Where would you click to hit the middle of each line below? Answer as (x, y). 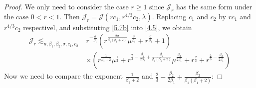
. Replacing (169, 16)
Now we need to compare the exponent (63, 76)
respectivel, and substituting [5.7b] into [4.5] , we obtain (108, 27)
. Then (70, 16)
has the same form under (214, 6)
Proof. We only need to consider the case (66, 6)
